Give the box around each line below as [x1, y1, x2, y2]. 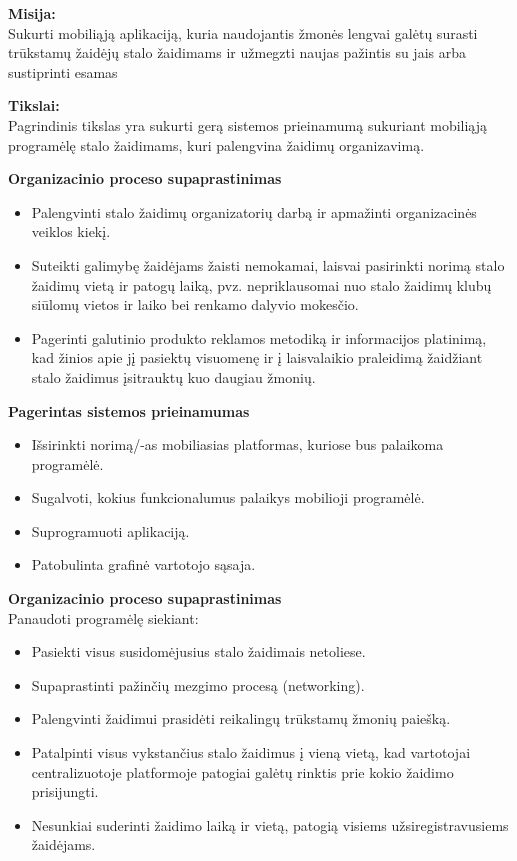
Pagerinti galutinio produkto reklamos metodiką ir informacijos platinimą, [31, 327, 487, 348]
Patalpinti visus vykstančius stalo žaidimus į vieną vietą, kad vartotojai [31, 742, 471, 763]
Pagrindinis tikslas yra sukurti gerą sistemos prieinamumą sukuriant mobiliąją [8, 114, 488, 135]
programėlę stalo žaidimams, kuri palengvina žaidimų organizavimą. [8, 134, 425, 155]
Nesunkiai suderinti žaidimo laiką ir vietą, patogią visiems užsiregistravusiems [31, 814, 509, 835]
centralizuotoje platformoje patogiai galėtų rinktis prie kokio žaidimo [31, 761, 454, 782]
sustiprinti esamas [8, 61, 118, 82]
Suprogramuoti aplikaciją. [31, 520, 190, 541]
